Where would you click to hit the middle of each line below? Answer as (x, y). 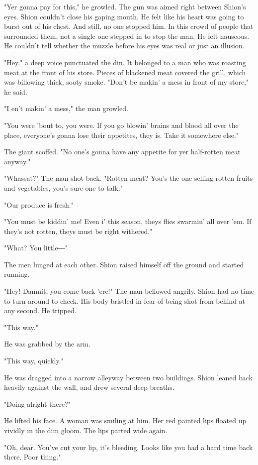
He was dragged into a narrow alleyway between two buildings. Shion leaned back (128, 377)
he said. (16, 91)
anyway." (17, 161)
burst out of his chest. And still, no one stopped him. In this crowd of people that (129, 26)
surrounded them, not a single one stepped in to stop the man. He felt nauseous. (127, 36)
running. (17, 274)
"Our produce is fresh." (39, 204)
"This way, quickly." (34, 361)
